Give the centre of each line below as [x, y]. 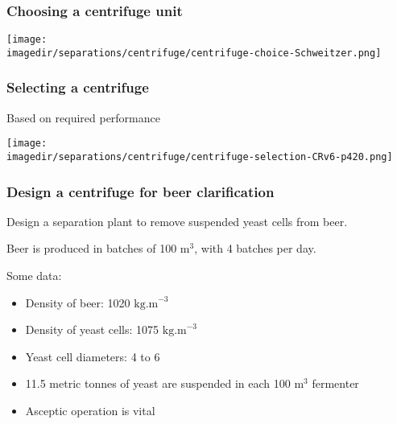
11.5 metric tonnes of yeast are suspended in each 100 [158, 383]
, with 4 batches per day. [255, 248]
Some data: [34, 276]
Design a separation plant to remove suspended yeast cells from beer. [177, 221]
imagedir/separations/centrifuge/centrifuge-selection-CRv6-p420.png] [200, 157]
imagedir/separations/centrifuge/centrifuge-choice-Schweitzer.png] [194, 53]
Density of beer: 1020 [78, 302]
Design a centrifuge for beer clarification [141, 191]
